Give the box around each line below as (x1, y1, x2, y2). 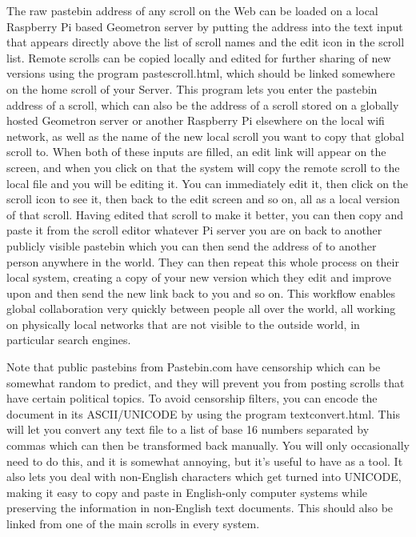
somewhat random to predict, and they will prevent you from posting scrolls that (6, 374, 405, 391)
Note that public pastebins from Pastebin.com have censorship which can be (6, 359, 381, 375)
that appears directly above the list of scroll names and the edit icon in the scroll (6, 34, 405, 50)
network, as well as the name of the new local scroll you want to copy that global (6, 127, 405, 144)
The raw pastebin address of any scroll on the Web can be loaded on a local (6, 2, 378, 18)
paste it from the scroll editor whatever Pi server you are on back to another (6, 222, 382, 238)
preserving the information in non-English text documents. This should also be (6, 499, 394, 516)
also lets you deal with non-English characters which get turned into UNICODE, (6, 468, 402, 485)
